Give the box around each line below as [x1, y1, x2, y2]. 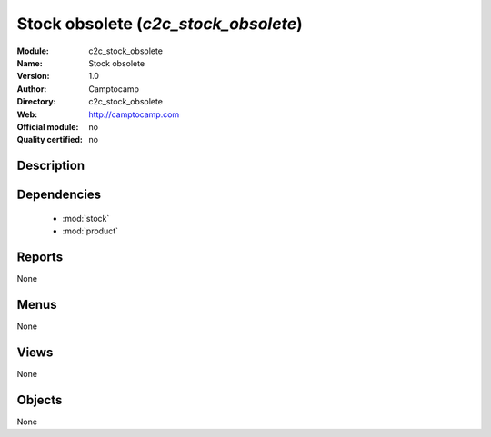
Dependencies [16, 187, 102, 203]
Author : [16, 83, 47, 94]
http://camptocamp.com [88, 109, 180, 120]
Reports [16, 249, 64, 264]
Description [16, 158, 85, 174]
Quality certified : [16, 134, 84, 145]
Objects [16, 392, 63, 408]
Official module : [16, 121, 79, 132]
